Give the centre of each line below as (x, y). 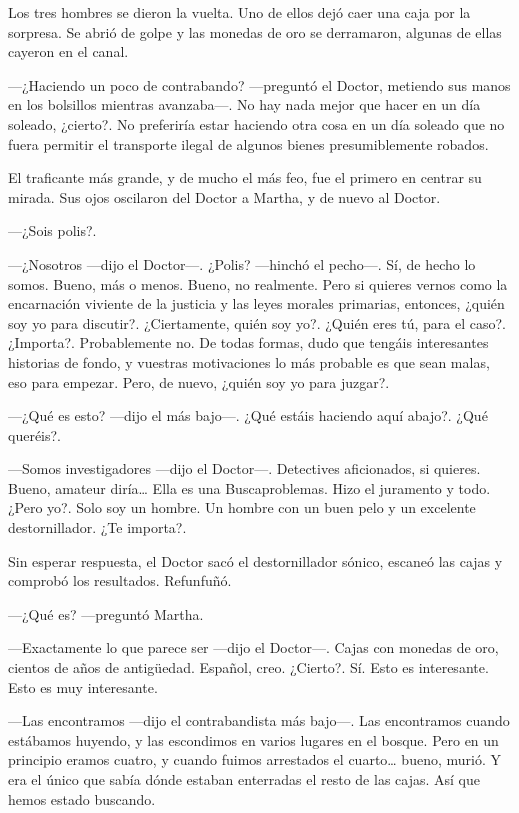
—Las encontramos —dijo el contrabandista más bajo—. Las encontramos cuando (259, 720)
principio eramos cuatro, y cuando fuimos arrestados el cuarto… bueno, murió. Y (254, 759)
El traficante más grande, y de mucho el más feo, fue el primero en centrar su (245, 177)
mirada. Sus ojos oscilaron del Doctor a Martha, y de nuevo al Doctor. (224, 196)
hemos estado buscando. (82, 798)
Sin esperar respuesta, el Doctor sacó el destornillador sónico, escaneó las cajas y (255, 560)
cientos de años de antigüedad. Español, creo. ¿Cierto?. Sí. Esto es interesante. (248, 667)
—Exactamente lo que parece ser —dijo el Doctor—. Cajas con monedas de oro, (253, 647)
